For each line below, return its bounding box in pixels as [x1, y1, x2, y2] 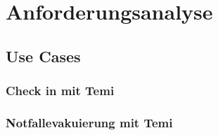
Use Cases [6, 45, 81, 66]
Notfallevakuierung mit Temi [6, 113, 173, 131]
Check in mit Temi [6, 82, 115, 99]
